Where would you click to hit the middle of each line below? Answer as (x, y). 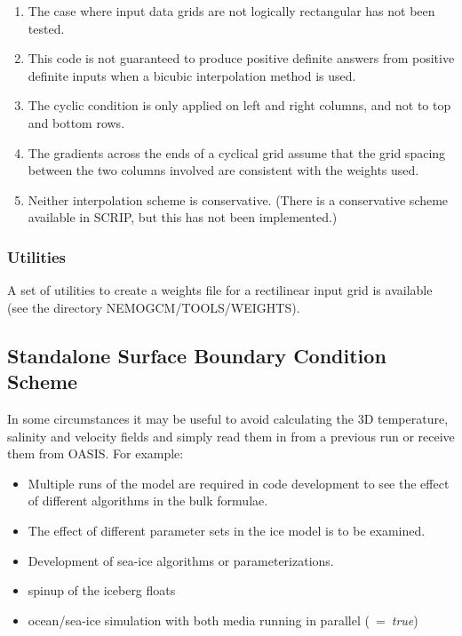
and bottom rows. (76, 122)
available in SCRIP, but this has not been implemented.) (183, 217)
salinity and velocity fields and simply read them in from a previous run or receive (231, 436)
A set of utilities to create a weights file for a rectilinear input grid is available (220, 290)
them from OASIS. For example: (96, 453)
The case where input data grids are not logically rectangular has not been (231, 11)
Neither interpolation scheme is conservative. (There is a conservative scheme (238, 199)
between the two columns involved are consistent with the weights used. (223, 170)
